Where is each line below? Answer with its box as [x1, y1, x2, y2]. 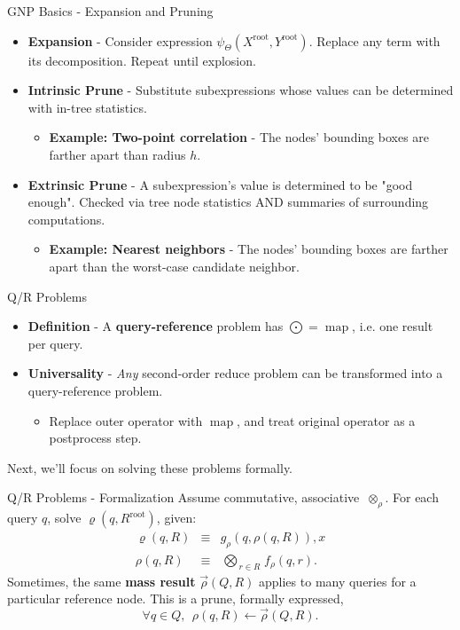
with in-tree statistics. [27, 98, 147, 116]
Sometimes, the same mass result [7, 571, 196, 590]
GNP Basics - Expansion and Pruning [7, 2, 214, 20]
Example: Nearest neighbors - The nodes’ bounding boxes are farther [49, 240, 448, 258]
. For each [385, 488, 439, 507]
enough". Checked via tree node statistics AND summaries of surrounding [27, 193, 429, 211]
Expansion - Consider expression [27, 31, 213, 50]
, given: [156, 508, 197, 527]
